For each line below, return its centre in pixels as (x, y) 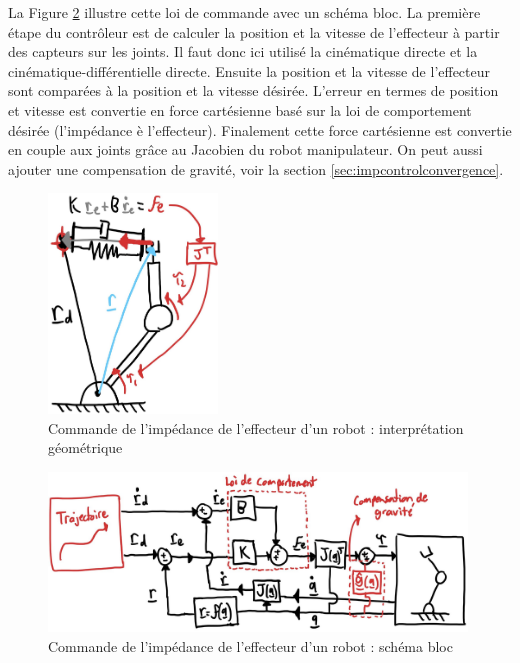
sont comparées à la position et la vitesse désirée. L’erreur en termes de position (253, 90)
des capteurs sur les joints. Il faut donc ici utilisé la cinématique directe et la (243, 51)
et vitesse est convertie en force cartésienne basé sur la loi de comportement (240, 109)
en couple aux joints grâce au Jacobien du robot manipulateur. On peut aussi (245, 149)
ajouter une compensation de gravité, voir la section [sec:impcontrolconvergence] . (256, 168)
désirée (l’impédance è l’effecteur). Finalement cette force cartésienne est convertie (260, 129)
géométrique (85, 447)
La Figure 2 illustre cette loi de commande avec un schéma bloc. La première (244, 12)
